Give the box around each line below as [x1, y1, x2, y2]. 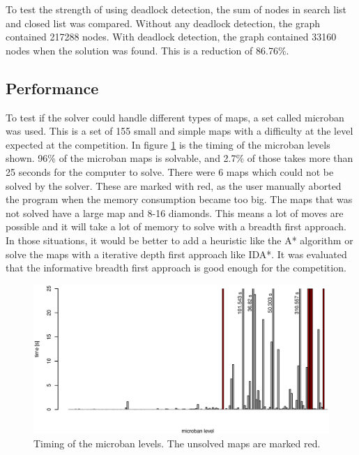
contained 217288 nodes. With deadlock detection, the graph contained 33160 [6, 29, 337, 44]
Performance [6, 77, 99, 98]
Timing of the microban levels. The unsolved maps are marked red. [33, 436, 321, 451]
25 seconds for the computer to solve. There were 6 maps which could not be [6, 164, 334, 179]
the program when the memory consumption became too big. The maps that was [6, 192, 353, 207]
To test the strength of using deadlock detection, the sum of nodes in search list [6, 2, 347, 16]
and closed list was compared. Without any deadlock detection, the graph [6, 15, 321, 30]
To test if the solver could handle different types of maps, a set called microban [6, 110, 344, 124]
